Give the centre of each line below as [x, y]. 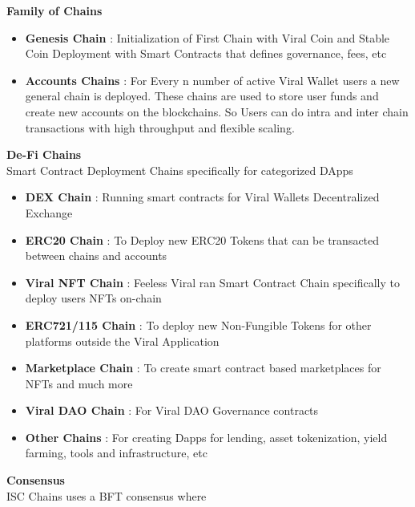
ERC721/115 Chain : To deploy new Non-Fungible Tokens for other [198, 324]
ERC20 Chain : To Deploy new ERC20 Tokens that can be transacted [202, 239]
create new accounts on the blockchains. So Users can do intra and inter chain [217, 111]
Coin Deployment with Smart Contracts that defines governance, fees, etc [206, 53]
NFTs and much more [79, 383]
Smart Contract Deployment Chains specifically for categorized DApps [180, 170]
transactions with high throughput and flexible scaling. [160, 127]
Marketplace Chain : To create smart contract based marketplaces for [203, 368]
